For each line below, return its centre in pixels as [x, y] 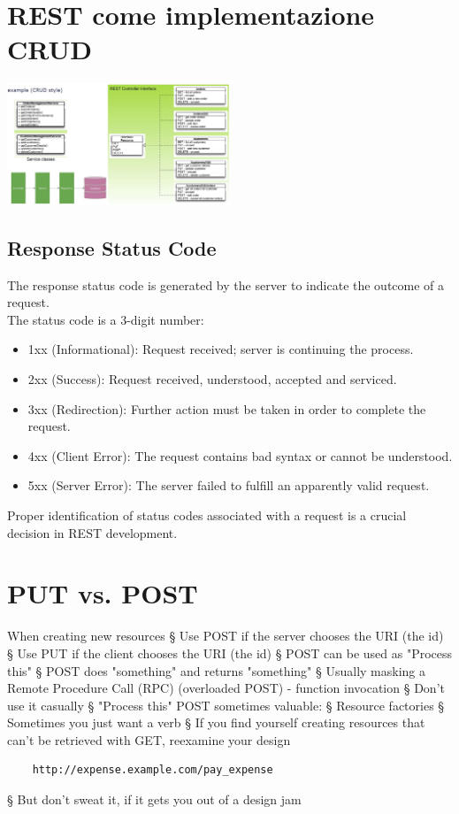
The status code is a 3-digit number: [106, 319]
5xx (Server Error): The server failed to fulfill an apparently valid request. [229, 485]
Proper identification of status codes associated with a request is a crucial [207, 515]
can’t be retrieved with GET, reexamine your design [149, 739]
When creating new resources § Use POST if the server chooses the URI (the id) [226, 636]
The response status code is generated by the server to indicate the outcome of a [226, 284]
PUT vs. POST [103, 593]
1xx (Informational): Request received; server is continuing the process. [221, 349]
